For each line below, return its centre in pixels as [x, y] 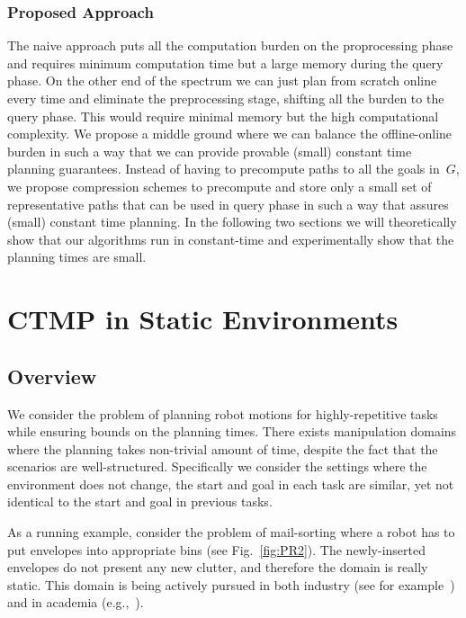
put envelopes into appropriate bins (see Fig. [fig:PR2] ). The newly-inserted [217, 549]
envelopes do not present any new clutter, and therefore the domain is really [218, 567]
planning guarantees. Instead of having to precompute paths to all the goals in [224, 169]
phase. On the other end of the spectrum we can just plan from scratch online [222, 81]
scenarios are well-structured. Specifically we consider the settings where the [217, 466]
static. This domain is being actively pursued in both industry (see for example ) [231, 584]
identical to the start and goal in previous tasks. [140, 502]
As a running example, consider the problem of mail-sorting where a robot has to [231, 532]
